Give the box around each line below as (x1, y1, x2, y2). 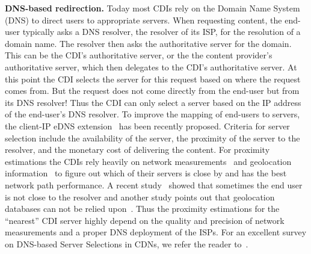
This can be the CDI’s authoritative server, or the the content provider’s (5, 49, 273, 61)
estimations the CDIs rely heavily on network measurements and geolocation (5, 155, 292, 167)
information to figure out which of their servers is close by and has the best (5, 167, 287, 179)
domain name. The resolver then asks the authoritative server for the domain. (5, 37, 292, 49)
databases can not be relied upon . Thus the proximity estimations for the (5, 202, 280, 215)
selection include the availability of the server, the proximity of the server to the (5, 131, 300, 144)
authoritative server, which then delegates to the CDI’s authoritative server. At (5, 60, 297, 73)
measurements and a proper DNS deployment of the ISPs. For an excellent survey (5, 226, 307, 238)
